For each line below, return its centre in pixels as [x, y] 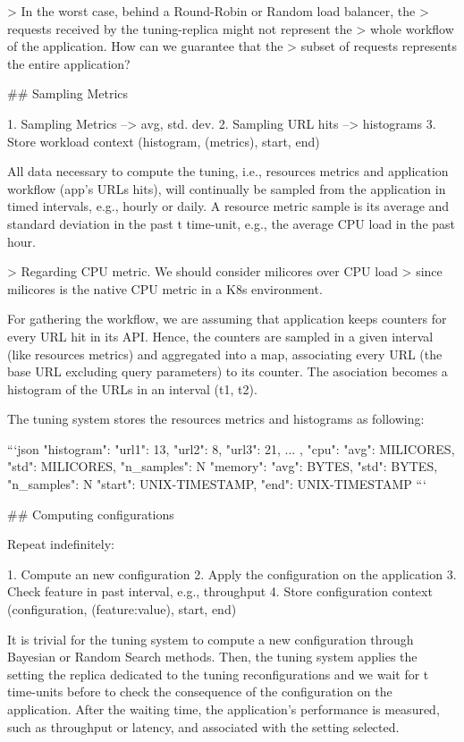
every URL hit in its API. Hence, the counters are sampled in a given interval [220, 336]
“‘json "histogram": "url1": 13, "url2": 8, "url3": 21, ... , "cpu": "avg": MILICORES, [231, 448]
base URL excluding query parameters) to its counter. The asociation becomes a [228, 371]
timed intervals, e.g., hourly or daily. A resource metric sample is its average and [228, 206]
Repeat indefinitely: [61, 544]
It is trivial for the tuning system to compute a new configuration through [211, 639]
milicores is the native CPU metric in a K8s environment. [165, 288]
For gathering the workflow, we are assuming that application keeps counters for [227, 319]
